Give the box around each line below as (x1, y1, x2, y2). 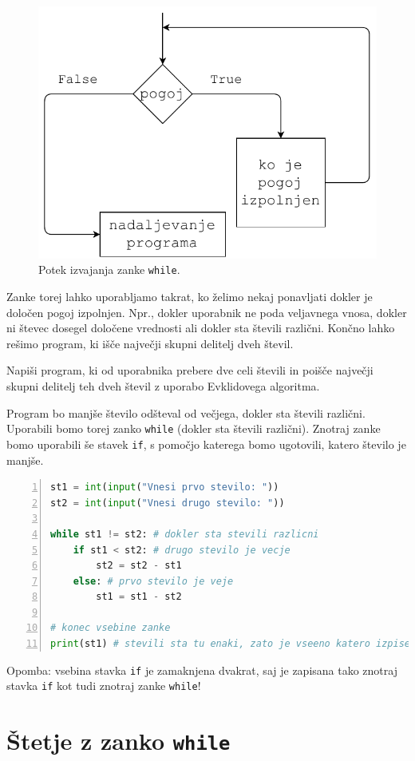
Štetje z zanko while (6, 724, 231, 757)
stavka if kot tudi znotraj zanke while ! (6, 677, 201, 694)
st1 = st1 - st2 (96, 591, 182, 603)
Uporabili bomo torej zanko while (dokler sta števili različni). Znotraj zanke (6, 420, 381, 437)
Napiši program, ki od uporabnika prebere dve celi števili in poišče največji (6, 362, 373, 379)
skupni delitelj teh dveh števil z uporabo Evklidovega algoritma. (6, 378, 320, 394)
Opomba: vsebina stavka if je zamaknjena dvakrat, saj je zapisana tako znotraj (6, 661, 397, 678)
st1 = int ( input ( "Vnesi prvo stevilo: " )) (50, 482, 279, 493)
